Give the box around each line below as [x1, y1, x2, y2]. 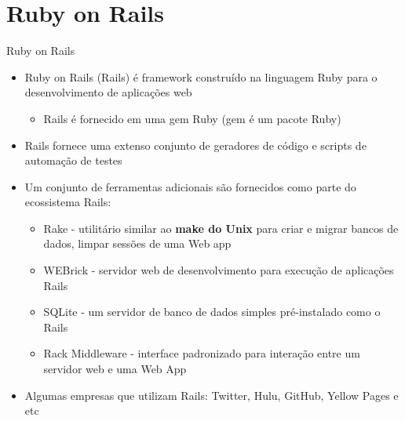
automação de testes [24, 152, 122, 169]
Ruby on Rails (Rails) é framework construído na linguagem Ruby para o [24, 68, 378, 85]
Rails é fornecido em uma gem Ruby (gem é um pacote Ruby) [43, 110, 341, 126]
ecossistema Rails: [24, 194, 111, 210]
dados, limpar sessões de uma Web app [43, 235, 232, 252]
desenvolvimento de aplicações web [24, 84, 192, 100]
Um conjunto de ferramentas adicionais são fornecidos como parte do [24, 178, 356, 194]
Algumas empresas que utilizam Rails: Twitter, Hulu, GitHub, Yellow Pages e [24, 387, 399, 403]
